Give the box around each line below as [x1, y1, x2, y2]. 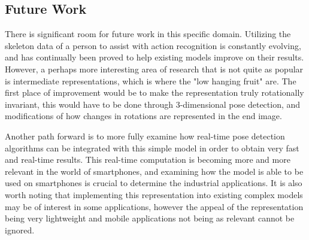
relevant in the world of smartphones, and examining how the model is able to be [5, 165, 304, 177]
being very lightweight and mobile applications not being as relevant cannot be [5, 212, 295, 224]
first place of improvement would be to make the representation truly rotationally [5, 86, 304, 99]
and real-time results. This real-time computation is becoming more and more [5, 153, 290, 166]
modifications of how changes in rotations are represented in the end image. [5, 110, 282, 122]
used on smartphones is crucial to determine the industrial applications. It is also [5, 177, 302, 189]
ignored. [5, 223, 35, 236]
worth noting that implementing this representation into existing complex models [5, 188, 303, 200]
